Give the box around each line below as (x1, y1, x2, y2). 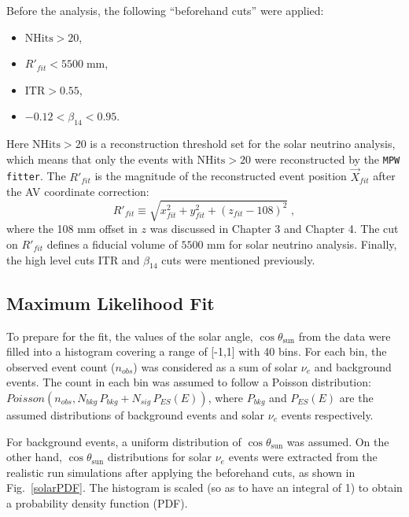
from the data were (298, 327, 391, 344)
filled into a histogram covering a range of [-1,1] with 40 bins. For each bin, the (6, 343, 387, 360)
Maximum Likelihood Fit (6, 290, 215, 315)
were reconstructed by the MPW (254, 150, 400, 167)
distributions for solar (107, 449, 212, 465)
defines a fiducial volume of (46, 236, 178, 253)
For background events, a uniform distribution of (6, 433, 241, 449)
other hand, (6, 449, 62, 465)
